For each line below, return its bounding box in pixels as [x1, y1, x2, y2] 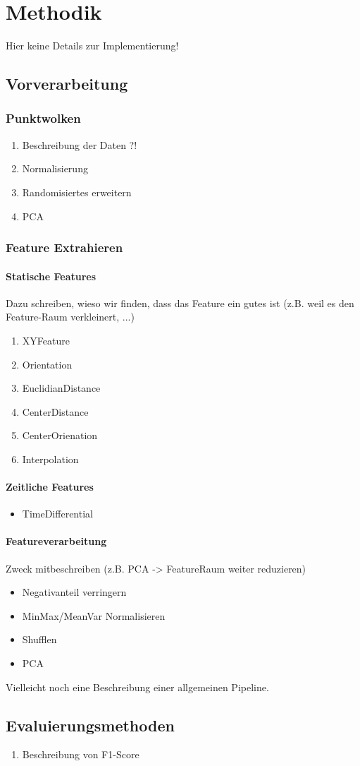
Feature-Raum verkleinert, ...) [6, 309, 135, 324]
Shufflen [22, 632, 57, 647]
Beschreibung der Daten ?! [22, 137, 137, 152]
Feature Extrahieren [6, 239, 123, 256]
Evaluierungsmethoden [6, 714, 175, 736]
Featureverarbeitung [6, 534, 107, 549]
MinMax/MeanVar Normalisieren [22, 608, 166, 623]
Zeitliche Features [6, 479, 94, 494]
